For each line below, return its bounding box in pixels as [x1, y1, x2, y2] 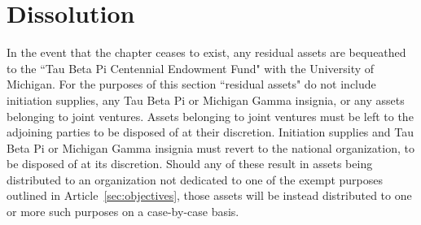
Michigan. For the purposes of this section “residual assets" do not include [7, 76, 376, 93]
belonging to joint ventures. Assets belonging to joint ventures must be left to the [7, 107, 414, 124]
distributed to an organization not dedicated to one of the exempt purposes [7, 171, 383, 188]
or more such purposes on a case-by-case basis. [7, 203, 239, 220]
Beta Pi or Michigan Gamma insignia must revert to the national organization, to [7, 139, 414, 156]
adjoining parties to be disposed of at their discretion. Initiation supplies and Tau [7, 123, 414, 141]
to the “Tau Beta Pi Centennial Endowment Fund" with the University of [7, 59, 375, 76]
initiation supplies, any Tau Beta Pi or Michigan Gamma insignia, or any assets [7, 91, 405, 108]
